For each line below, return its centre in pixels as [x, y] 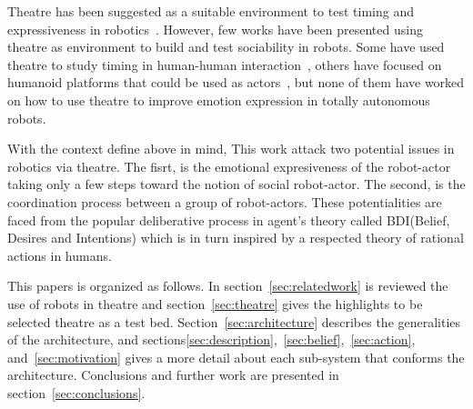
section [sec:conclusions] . [76, 392]
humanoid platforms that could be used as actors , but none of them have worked [236, 82]
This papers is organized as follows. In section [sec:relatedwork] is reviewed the [228, 286]
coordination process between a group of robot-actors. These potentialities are [225, 201]
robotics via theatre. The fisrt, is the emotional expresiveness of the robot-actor [229, 166]
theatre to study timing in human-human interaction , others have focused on [225, 64]
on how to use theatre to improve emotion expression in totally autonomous [219, 100]
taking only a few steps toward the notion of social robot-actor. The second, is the [236, 184]
